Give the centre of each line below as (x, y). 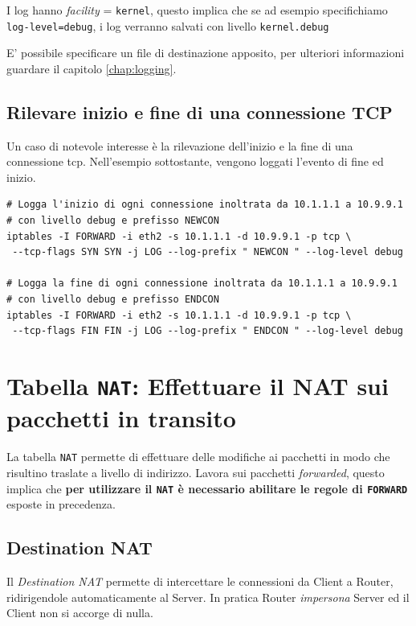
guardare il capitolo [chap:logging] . (92, 68)
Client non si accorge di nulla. (80, 613)
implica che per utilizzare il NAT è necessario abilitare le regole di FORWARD (207, 488)
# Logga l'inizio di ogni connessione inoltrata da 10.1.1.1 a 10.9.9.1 (205, 205)
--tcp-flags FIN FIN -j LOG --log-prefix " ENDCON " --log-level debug (208, 331)
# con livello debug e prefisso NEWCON (113, 221)
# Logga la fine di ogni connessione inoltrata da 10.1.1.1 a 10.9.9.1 (202, 284)
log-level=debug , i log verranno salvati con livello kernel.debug (168, 25)
